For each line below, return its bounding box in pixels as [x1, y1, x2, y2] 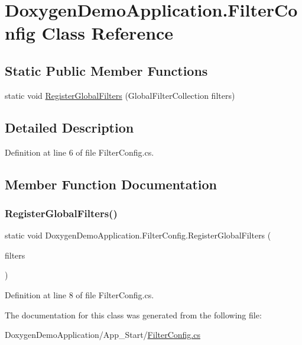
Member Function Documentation [5, 175, 217, 193]
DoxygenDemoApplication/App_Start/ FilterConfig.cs [5, 328, 200, 341]
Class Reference [41, 21, 174, 45]
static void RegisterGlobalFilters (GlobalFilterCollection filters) [5, 89, 235, 101]
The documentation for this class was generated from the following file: [5, 308, 262, 321]
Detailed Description [5, 118, 134, 136]
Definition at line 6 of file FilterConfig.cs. [5, 146, 154, 158]
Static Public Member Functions [5, 61, 208, 79]
